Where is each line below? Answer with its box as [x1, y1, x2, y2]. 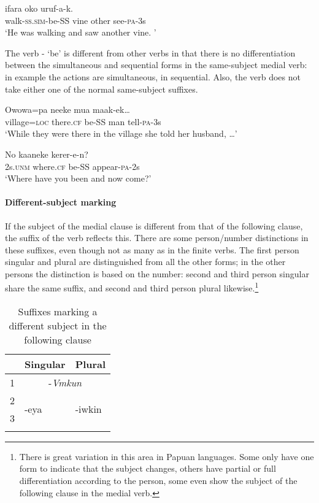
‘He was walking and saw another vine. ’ [5, 26, 156, 39]
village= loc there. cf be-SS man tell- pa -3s [5, 115, 161, 128]
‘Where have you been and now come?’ [5, 172, 152, 185]
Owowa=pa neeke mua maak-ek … [5, 103, 130, 116]
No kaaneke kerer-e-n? [5, 147, 88, 160]
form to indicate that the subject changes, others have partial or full [19, 462, 276, 475]
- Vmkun [48, 375, 82, 390]
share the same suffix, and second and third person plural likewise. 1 [5, 280, 259, 294]
